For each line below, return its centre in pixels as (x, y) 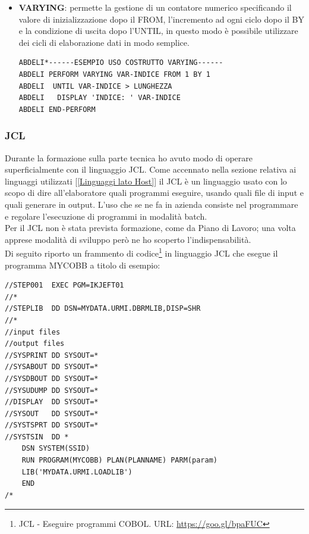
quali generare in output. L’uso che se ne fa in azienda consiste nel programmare (152, 204)
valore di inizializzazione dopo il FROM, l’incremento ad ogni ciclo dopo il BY (161, 19)
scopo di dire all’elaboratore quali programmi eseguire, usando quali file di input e (154, 193)
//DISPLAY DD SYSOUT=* (52, 402)
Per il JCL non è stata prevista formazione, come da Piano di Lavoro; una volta (150, 228)
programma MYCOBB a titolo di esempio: (83, 265)
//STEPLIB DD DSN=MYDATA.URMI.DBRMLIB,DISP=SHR (103, 309)
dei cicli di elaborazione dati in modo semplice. (104, 42)
